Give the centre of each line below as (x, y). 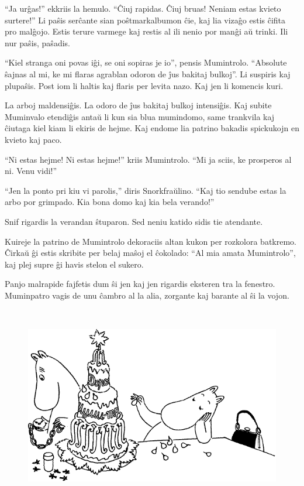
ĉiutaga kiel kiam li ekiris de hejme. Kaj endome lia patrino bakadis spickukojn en (152, 128)
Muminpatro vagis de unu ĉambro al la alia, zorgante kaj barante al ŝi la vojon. (147, 295)
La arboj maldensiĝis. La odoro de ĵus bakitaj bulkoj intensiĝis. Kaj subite (138, 105)
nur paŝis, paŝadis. (37, 42)
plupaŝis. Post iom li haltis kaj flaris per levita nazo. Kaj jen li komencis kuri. (144, 85)
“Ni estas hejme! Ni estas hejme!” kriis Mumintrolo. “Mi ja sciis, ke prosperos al (148, 159)
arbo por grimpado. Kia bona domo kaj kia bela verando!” (110, 202)
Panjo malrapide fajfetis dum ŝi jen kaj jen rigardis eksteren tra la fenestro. (140, 284)
